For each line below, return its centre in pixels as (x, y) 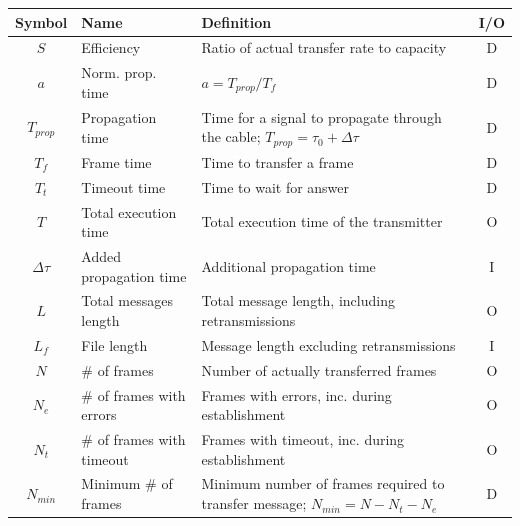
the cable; (231, 136)
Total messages (127, 300)
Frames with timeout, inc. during (303, 439)
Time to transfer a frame (277, 161)
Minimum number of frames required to (323, 483)
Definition (236, 21)
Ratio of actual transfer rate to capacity (324, 47)
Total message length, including (298, 300)
